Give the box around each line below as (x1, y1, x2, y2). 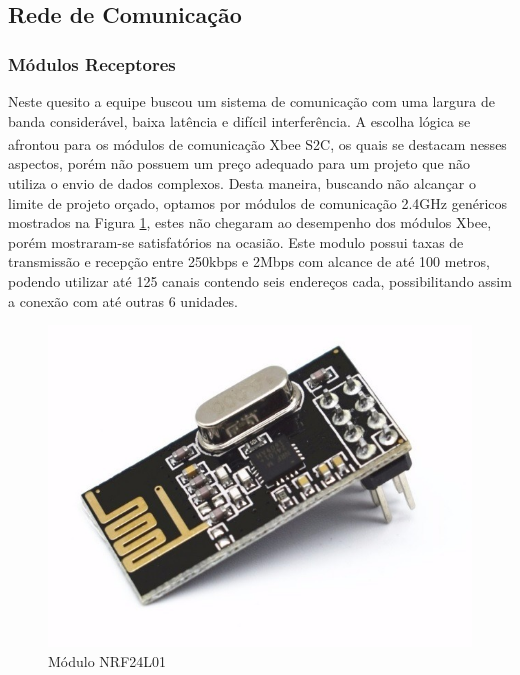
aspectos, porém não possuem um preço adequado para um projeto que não (8, 153, 471, 174)
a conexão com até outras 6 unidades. (8, 290, 239, 311)
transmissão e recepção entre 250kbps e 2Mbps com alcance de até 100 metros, (8, 251, 490, 272)
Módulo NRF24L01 (48, 651, 167, 672)
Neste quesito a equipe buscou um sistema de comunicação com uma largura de (8, 91, 495, 111)
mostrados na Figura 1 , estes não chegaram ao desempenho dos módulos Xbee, (8, 212, 492, 233)
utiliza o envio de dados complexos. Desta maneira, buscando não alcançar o (8, 173, 477, 194)
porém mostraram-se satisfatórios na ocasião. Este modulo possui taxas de (8, 231, 464, 252)
